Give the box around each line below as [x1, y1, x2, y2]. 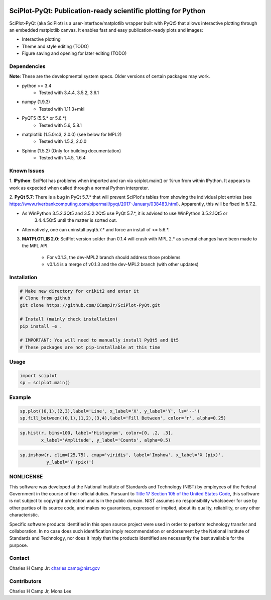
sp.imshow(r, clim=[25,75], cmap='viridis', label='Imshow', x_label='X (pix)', [20, 452, 224, 458]
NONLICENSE [9, 473, 43, 480]
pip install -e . [20, 323, 63, 329]
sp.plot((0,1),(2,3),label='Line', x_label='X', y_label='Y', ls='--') [20, 408, 200, 414]
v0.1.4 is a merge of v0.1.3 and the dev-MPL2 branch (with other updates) [47, 262, 199, 268]
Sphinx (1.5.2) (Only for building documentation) [22, 147, 121, 153]
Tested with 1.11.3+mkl [39, 106, 85, 112]
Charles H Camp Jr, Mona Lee [9, 588, 72, 594]
